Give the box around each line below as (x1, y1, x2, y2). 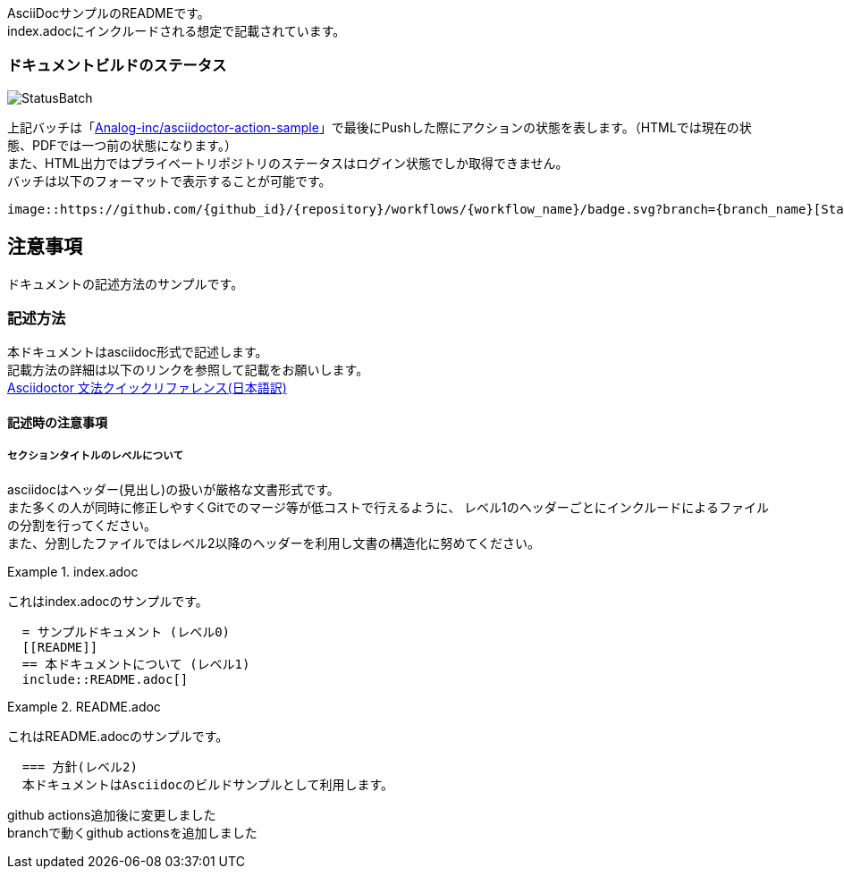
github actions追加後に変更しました (7, 806, 216, 822)
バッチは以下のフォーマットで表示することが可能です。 (7, 173, 332, 189)
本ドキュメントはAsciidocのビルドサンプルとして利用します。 (21, 777, 394, 792)
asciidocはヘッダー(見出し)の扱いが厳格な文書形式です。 (7, 481, 340, 497)
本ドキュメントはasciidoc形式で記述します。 (7, 344, 268, 360)
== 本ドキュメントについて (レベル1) (21, 656, 250, 671)
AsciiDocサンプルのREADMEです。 (7, 5, 210, 21)
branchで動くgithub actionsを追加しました (7, 824, 257, 840)
